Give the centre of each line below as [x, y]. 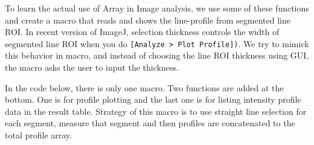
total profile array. [38, 135]
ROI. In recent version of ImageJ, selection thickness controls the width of [142, 32]
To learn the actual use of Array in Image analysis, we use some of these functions [157, 8]
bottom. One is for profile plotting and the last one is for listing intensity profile [153, 99]
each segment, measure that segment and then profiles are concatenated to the [150, 123]
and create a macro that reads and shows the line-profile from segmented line [148, 20]
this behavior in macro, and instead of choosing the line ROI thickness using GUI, [157, 55]
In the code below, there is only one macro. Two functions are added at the [144, 87]
